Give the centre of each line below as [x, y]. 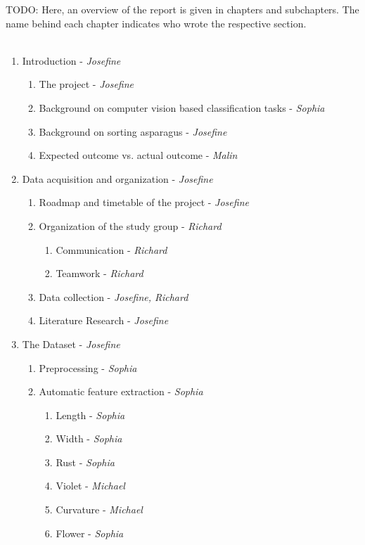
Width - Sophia [89, 438]
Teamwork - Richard [100, 273]
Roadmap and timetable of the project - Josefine [144, 202]
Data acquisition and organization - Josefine [117, 178]
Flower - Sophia [90, 533]
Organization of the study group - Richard [130, 225]
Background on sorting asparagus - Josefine [133, 131]
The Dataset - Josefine [71, 344]
